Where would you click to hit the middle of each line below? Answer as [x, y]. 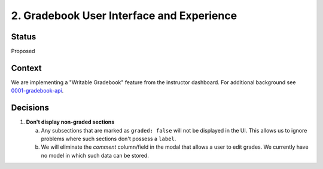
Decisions [30, 108]
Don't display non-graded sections [70, 122]
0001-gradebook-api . [37, 91]
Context [26, 68]
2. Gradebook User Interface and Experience [124, 16]
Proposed [23, 51]
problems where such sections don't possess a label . [109, 139]
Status [24, 37]
